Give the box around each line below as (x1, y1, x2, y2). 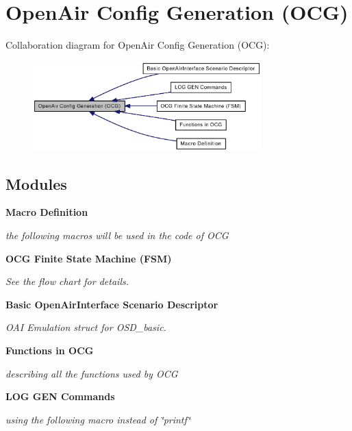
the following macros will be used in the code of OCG (5, 227, 229, 242)
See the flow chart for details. (5, 274, 129, 288)
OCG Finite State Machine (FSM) (5, 251, 172, 265)
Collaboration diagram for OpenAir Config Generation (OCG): (5, 38, 270, 52)
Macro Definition (5, 205, 88, 219)
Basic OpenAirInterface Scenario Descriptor (5, 297, 218, 311)
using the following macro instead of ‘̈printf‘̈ (5, 412, 190, 426)
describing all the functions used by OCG (5, 366, 178, 380)
